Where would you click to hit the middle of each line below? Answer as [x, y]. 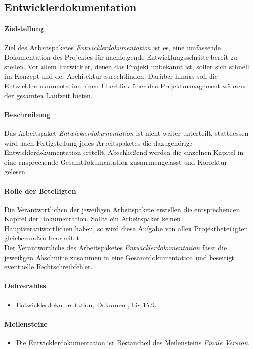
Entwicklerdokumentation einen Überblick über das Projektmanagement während [126, 85]
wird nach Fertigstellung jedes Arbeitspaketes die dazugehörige [98, 142]
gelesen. [16, 171]
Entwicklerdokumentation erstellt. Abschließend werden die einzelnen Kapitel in [124, 152]
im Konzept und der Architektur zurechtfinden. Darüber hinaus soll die [111, 76]
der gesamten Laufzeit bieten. [49, 95]
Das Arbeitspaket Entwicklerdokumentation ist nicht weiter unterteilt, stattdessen [126, 133]
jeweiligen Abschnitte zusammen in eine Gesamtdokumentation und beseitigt [119, 257]
